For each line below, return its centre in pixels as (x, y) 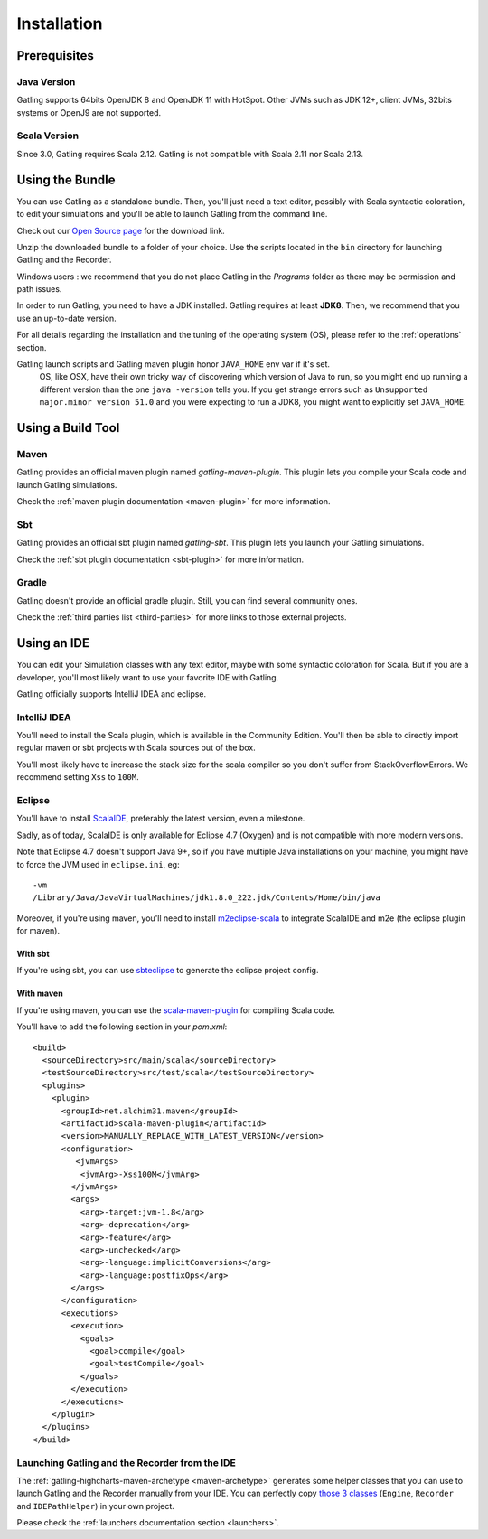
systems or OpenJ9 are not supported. (89, 112)
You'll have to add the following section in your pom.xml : (122, 1027)
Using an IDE (53, 643)
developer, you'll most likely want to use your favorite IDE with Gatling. (148, 677)
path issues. (39, 289)
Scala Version (48, 136)
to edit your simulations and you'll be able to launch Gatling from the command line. (172, 214)
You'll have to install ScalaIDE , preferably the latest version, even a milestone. (161, 819)
